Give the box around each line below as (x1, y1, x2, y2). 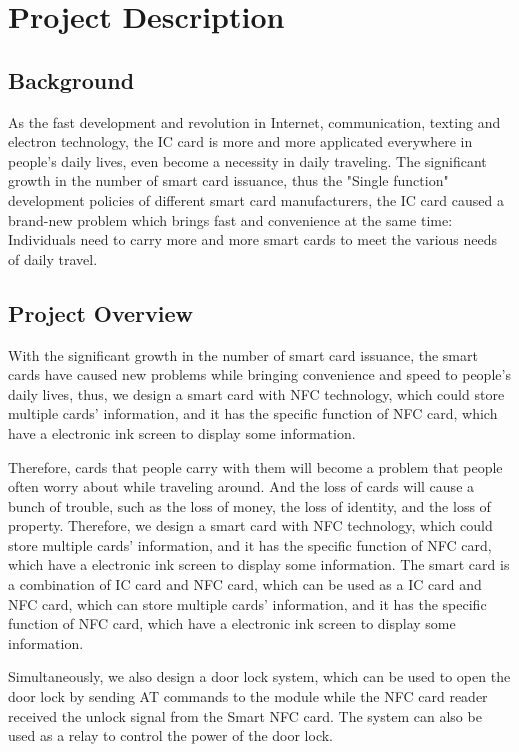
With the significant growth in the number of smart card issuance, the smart (8, 344, 478, 365)
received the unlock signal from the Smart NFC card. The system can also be (8, 705, 482, 726)
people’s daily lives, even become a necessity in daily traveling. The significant (8, 150, 487, 171)
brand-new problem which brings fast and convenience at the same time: (8, 209, 453, 230)
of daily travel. (8, 248, 98, 269)
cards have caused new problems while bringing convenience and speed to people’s (8, 364, 511, 385)
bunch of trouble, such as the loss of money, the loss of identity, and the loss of (8, 495, 491, 516)
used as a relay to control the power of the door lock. (8, 725, 334, 746)
